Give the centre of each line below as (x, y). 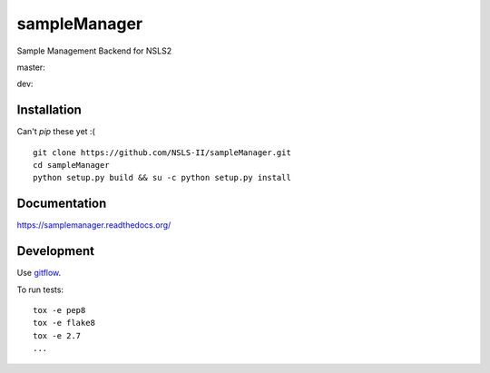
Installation (49, 110)
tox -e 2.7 (57, 335)
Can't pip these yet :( (56, 132)
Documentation (62, 204)
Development (56, 251)
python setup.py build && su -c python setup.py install (162, 178)
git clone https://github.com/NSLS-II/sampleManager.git (162, 152)
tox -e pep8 (59, 310)
